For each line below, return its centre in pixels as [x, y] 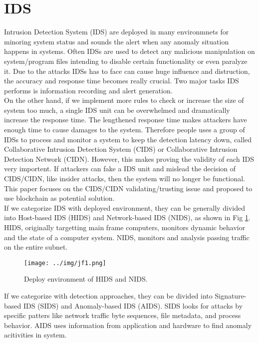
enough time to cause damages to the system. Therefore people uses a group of [125, 130]
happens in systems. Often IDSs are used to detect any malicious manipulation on [129, 51]
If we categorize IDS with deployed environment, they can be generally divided [125, 207]
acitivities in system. [35, 335]
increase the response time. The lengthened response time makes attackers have [126, 120]
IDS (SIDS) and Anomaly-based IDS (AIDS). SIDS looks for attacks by [133, 305]
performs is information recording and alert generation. [88, 90]
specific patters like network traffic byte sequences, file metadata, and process [123, 315]
